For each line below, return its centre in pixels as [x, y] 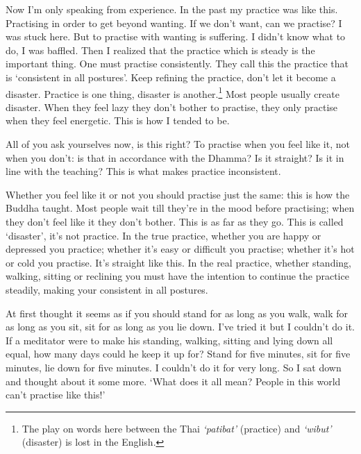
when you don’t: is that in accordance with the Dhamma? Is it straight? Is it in [175, 157]
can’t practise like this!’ [56, 395]
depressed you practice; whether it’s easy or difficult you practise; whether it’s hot [180, 249]
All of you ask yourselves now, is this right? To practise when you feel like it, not [178, 144]
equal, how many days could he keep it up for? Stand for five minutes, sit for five [178, 354]
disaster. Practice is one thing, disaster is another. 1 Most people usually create [173, 92]
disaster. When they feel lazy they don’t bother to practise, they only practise [172, 107]
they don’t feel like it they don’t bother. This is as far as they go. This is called [175, 221]
